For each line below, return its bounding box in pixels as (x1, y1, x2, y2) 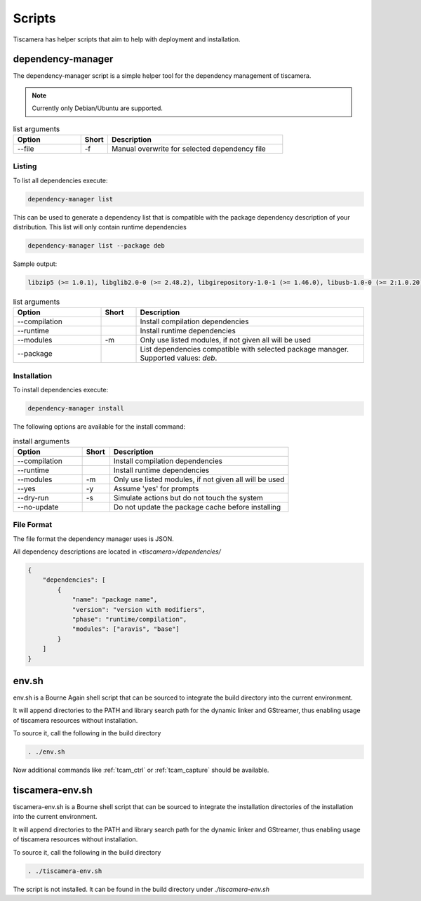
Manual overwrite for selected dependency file (111, 144, 266, 154)
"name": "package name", (72, 596, 158, 603)
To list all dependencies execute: (13, 176, 108, 185)
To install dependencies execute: (13, 386, 109, 394)
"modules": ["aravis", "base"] (72, 625, 180, 633)
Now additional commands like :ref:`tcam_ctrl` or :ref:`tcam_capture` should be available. (13, 766, 269, 775)
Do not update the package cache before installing (113, 502, 281, 512)
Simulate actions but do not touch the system (113, 493, 263, 502)
